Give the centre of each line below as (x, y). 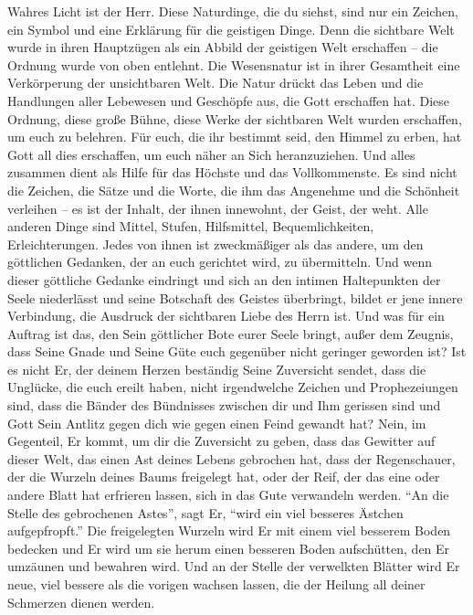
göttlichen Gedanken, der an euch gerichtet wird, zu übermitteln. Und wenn (220, 262)
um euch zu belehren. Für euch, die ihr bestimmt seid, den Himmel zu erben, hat (235, 137)
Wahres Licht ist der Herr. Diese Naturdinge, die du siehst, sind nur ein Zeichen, (233, 11)
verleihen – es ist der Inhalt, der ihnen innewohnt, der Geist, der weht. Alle (218, 208)
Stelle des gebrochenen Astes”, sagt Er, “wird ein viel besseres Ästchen (205, 512)
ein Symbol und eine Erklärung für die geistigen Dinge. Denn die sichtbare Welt (231, 29)
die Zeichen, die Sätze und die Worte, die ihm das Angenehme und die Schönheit (234, 190)
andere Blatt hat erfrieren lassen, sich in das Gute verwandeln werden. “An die (228, 495)
